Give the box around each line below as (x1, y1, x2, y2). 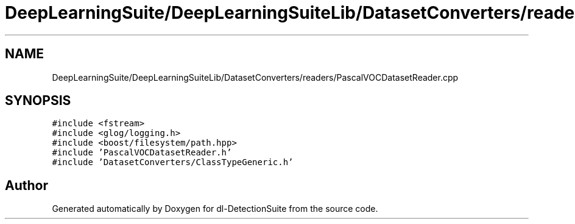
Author (5, 177, 48, 193)
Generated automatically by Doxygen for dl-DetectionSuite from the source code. (52, 203, 378, 214)
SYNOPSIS (5, 93, 71, 109)
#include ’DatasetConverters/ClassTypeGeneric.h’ (52, 157, 294, 168)
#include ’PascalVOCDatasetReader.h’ (52, 148, 232, 158)
